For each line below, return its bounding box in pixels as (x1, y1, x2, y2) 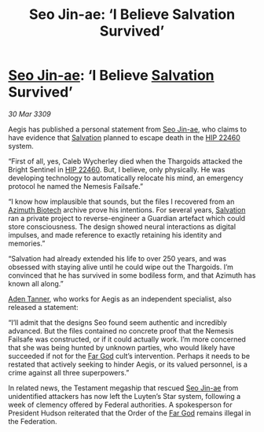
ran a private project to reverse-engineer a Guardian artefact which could (8, 213, 246, 223)
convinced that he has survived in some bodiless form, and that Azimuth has (8, 270, 256, 280)
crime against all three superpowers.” (8, 367, 130, 377)
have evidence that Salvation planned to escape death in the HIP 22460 (8, 132, 241, 142)
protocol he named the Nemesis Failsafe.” (8, 181, 144, 190)
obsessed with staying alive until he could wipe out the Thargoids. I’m (8, 262, 234, 271)
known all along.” (8, 279, 64, 288)
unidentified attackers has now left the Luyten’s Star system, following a (8, 391, 241, 401)
